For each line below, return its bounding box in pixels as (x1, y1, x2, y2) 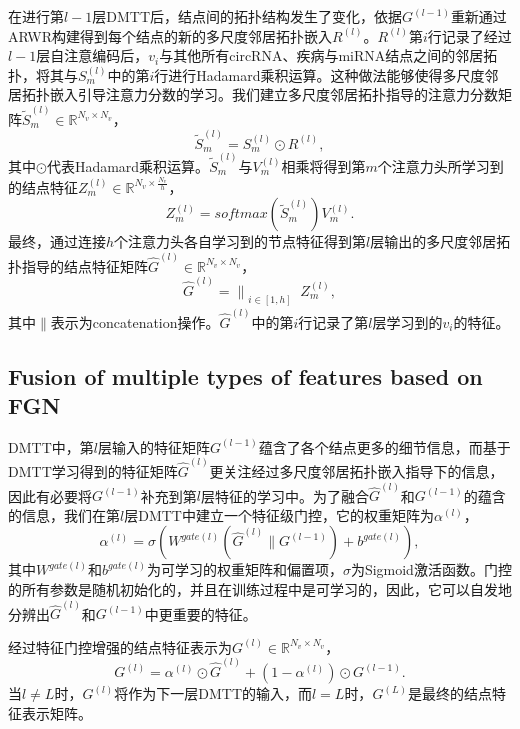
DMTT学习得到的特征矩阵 (8, 461, 178, 481)
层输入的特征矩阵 (97, 436, 210, 457)
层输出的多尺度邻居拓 (370, 231, 511, 252)
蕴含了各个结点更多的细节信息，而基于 (258, 436, 511, 457)
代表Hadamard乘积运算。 (46, 155, 210, 176)
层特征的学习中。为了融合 (201, 485, 369, 506)
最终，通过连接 (8, 231, 106, 252)
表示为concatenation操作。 (50, 311, 220, 332)
